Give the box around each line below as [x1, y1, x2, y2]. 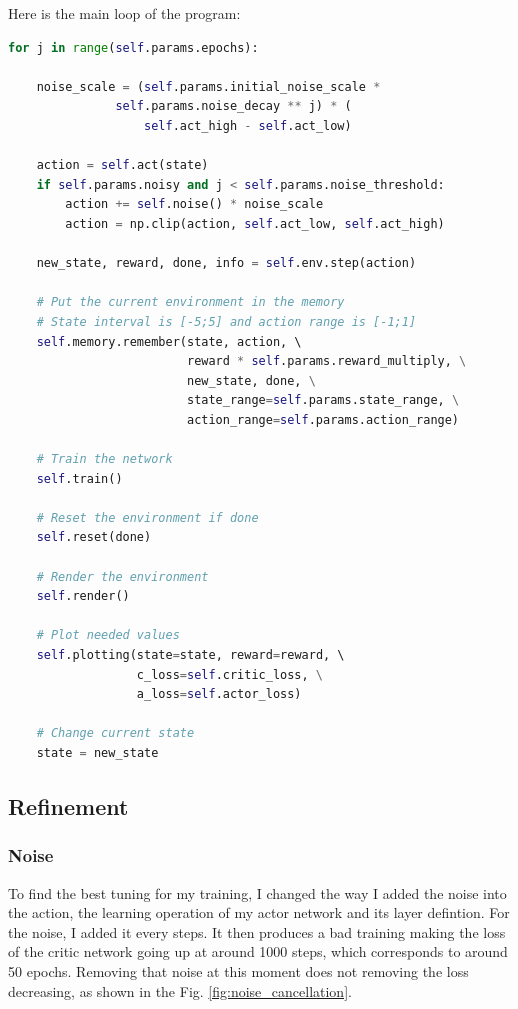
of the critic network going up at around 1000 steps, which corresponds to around [8, 941, 508, 962]
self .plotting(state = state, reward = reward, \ [36, 648, 345, 662]
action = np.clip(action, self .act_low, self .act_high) [65, 216, 445, 231]
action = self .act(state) [36, 158, 209, 173]
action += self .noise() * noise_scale [65, 197, 324, 212]
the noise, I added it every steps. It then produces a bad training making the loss [8, 921, 506, 942]
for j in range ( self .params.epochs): [8, 40, 259, 55]
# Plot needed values [36, 628, 180, 643]
